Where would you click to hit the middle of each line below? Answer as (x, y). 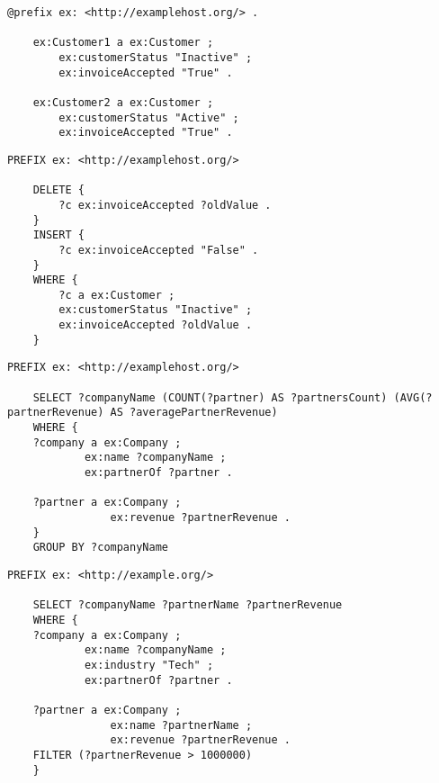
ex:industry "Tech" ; (149, 665)
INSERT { (58, 235)
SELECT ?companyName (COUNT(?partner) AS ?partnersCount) (210, 397)
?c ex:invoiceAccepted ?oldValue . (165, 205)
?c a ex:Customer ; (117, 295)
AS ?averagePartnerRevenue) (194, 413)
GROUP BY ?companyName (100, 548)
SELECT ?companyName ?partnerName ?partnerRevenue (188, 605)
